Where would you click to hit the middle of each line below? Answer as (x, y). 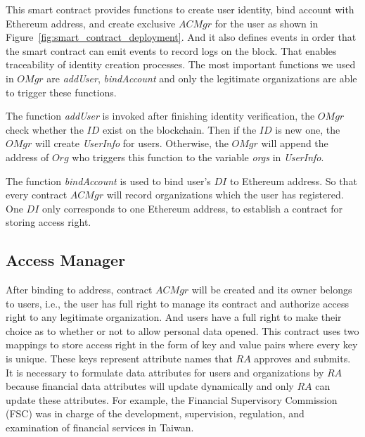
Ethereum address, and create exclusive (91, 23)
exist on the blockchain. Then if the (179, 129)
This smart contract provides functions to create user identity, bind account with (180, 9)
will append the (295, 143)
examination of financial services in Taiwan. (100, 427)
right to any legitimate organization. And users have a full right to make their (174, 317)
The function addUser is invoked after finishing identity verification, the (160, 116)
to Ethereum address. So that (293, 180)
